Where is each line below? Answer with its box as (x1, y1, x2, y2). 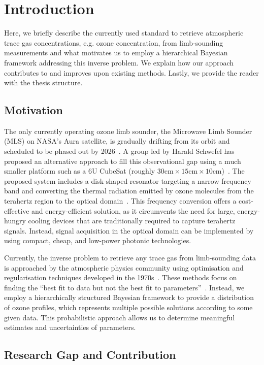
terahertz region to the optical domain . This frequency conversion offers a (4, 195, 237, 206)
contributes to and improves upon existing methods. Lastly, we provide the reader (4, 67, 259, 78)
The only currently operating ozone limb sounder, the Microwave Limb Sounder (4, 125, 252, 136)
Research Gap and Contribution (4, 347, 176, 362)
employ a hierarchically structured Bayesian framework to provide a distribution (4, 292, 254, 303)
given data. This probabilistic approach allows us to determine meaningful (4, 312, 235, 322)
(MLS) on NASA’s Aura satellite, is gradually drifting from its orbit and (4, 136, 230, 146)
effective (4, 205, 29, 216)
